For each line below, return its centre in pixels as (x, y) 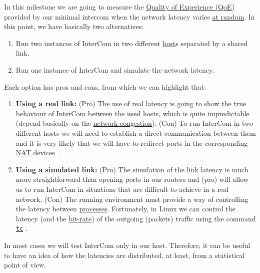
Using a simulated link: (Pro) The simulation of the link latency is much (132, 169)
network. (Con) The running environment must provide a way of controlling (132, 199)
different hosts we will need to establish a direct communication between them (136, 132)
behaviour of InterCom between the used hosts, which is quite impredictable (132, 113)
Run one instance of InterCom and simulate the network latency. (115, 69)
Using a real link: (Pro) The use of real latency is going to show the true (131, 103)
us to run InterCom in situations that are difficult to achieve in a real (122, 189)
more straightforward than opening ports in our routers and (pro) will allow (132, 179)
